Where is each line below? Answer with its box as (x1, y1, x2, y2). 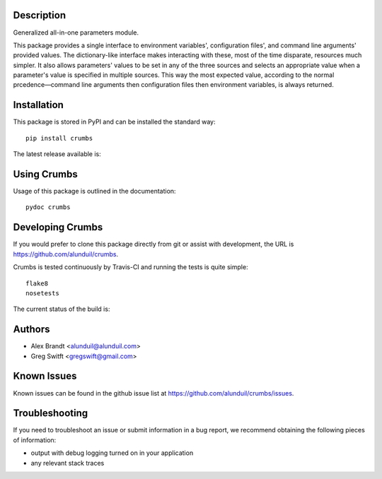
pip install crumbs (25, 134, 93, 142)
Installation (13, 99, 64, 111)
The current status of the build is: (13, 304, 110, 314)
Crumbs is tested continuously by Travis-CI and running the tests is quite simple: (13, 263, 248, 271)
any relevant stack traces (30, 459, 105, 467)
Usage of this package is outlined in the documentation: (13, 187, 176, 196)
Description (13, 9, 66, 21)
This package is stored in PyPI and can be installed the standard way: (13, 117, 216, 126)
